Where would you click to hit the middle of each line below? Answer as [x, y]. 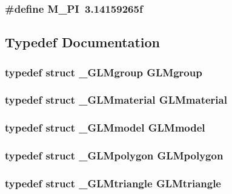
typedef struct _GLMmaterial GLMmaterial [116, 100]
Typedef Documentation [82, 42]
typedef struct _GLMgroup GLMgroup [104, 72]
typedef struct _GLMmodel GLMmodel [105, 128]
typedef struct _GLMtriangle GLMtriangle [113, 183]
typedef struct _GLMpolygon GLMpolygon [114, 156]
